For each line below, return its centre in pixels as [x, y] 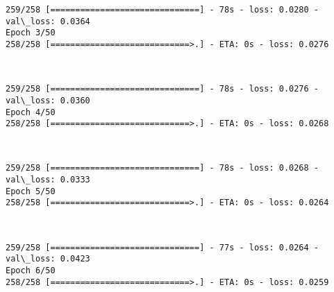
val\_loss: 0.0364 [48, 21]
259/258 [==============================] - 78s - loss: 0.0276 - [162, 89]
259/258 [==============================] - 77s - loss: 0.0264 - [162, 247]
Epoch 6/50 [31, 270]
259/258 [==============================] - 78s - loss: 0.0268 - [162, 168]
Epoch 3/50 [31, 33]
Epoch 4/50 [31, 112]
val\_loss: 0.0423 [48, 259]
